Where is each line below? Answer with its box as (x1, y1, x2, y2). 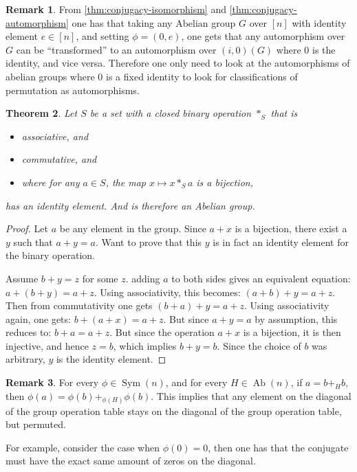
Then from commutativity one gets (6, 298, 153, 313)
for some (82, 271, 118, 285)
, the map (105, 175, 146, 189)
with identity (292, 15, 347, 30)
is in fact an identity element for (213, 234, 349, 249)
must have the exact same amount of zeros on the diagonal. (6, 453, 256, 468)
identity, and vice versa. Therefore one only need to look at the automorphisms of (6, 56, 350, 70)
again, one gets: (6, 311, 71, 326)
